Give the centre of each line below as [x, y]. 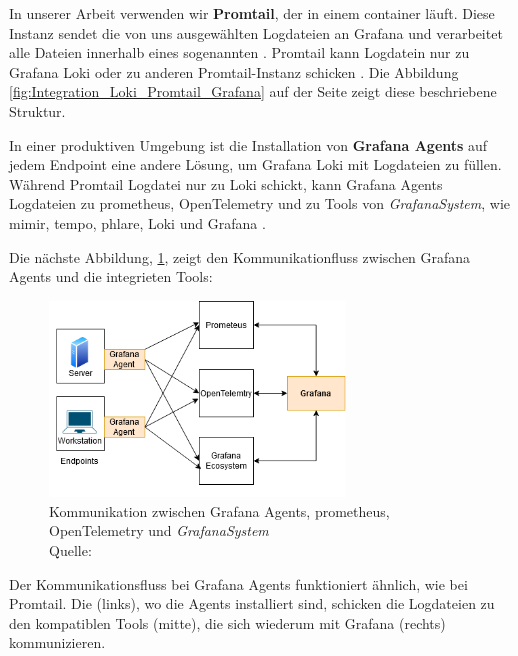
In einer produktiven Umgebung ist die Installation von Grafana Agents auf [248, 144]
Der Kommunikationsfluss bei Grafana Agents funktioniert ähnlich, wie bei [238, 583]
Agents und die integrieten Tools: [111, 276]
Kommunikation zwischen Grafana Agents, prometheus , [219, 510]
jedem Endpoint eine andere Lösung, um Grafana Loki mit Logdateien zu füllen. [255, 164]
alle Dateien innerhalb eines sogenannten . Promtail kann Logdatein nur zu [239, 52]
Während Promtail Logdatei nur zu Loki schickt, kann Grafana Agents [226, 183]
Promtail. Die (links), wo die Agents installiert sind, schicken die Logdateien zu [252, 603]
